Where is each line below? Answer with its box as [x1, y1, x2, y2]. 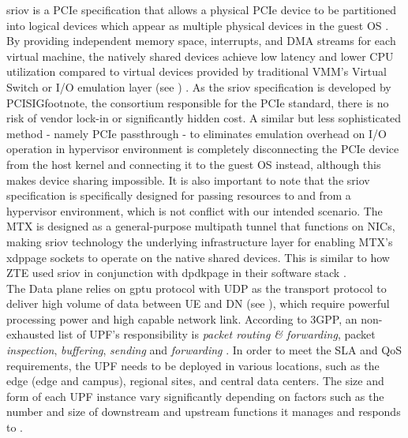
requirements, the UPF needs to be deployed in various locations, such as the [6, 357, 380, 373]
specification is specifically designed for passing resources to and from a [6, 187, 351, 204]
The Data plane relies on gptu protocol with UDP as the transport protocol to [6, 279, 387, 296]
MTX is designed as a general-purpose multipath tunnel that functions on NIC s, [6, 218, 395, 234]
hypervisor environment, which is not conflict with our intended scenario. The [6, 202, 383, 219]
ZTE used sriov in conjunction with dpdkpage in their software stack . [6, 264, 346, 281]
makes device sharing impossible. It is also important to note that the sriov [6, 171, 370, 188]
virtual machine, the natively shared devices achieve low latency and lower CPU [6, 47, 394, 64]
